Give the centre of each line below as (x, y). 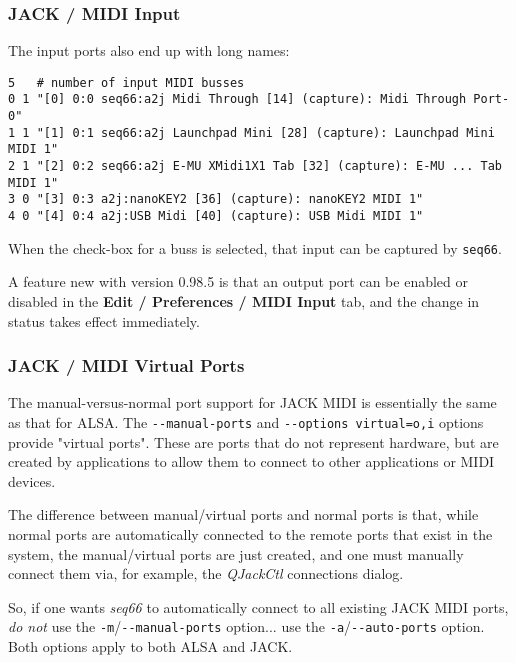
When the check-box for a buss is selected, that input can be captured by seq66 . (255, 247)
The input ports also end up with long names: (149, 50)
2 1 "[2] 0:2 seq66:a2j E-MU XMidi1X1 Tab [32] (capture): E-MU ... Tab (255, 166)
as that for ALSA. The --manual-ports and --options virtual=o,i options (246, 421)
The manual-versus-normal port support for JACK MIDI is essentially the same (252, 402)
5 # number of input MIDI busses (126, 82)
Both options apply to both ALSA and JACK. (150, 646)
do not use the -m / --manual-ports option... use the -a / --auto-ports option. (246, 626)
